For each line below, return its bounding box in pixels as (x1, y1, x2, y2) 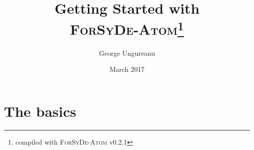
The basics (4, 101, 76, 121)
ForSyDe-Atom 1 (70, 17, 184, 39)
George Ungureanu (99, 47, 155, 58)
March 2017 (109, 64, 145, 74)
